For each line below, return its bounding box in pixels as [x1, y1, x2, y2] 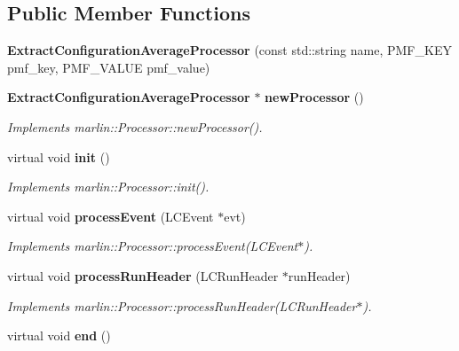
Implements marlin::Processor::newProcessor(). [7, 117, 263, 136]
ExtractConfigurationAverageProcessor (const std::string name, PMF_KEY [7, 41, 452, 59]
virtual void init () [7, 147, 110, 166]
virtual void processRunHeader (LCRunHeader [7, 266, 279, 285]
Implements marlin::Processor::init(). [7, 177, 210, 196]
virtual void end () [7, 326, 111, 345]
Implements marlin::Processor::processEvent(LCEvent [7, 237, 298, 255]
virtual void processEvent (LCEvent [7, 207, 214, 225]
